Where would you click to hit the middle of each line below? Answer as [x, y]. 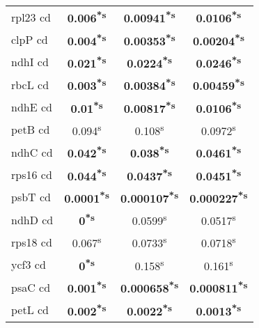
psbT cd [31, 197]
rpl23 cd [31, 17]
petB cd [31, 130]
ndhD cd [32, 219]
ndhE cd [32, 107]
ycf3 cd [29, 265]
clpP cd [30, 39]
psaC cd [31, 287]
